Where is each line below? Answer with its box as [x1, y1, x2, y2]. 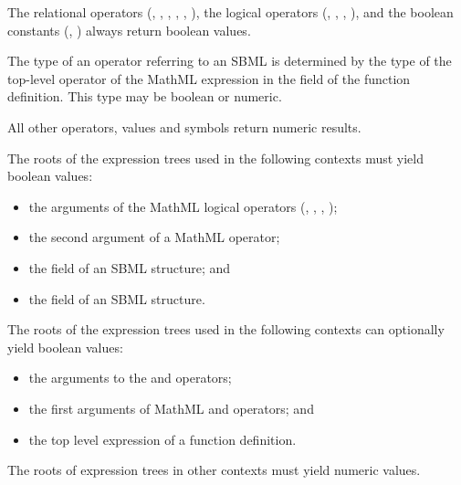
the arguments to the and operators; [28, 368, 232, 387]
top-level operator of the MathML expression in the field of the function [7, 69, 411, 88]
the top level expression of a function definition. [28, 429, 297, 448]
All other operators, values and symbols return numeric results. [7, 117, 361, 136]
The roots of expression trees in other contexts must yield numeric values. [7, 460, 421, 480]
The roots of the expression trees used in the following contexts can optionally [7, 320, 445, 339]
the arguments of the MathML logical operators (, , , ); [28, 196, 338, 216]
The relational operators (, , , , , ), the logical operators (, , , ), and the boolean [7, 3, 454, 21]
